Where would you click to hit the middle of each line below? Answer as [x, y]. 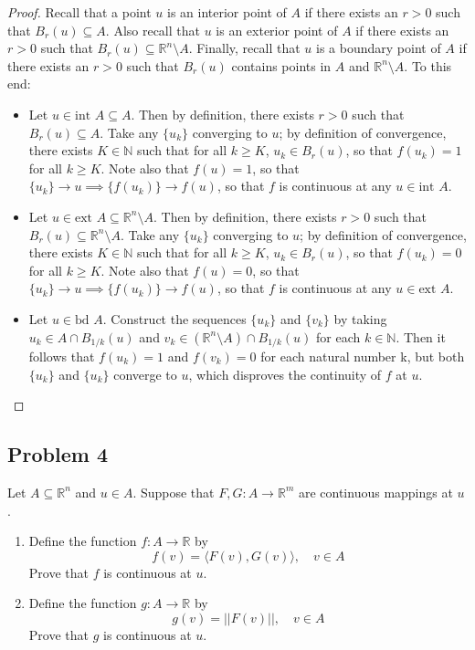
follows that [62, 356]
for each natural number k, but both [363, 356]
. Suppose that [174, 492]
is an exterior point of [277, 30]
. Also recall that [153, 30]
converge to [145, 374]
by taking [360, 318]
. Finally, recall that [244, 48]
